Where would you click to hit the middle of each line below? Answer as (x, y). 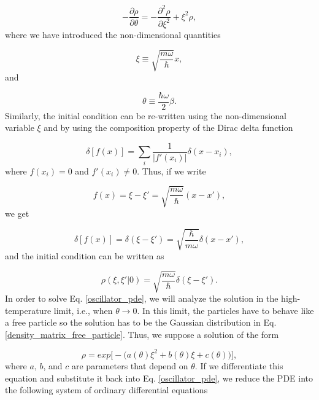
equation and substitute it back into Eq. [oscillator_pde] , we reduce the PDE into (159, 378)
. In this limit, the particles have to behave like (225, 310)
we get (17, 213)
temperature (28, 310)
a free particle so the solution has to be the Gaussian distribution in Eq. (141, 322)
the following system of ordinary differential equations (106, 390)
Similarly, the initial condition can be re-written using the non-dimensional (146, 115)
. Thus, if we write (171, 171)
